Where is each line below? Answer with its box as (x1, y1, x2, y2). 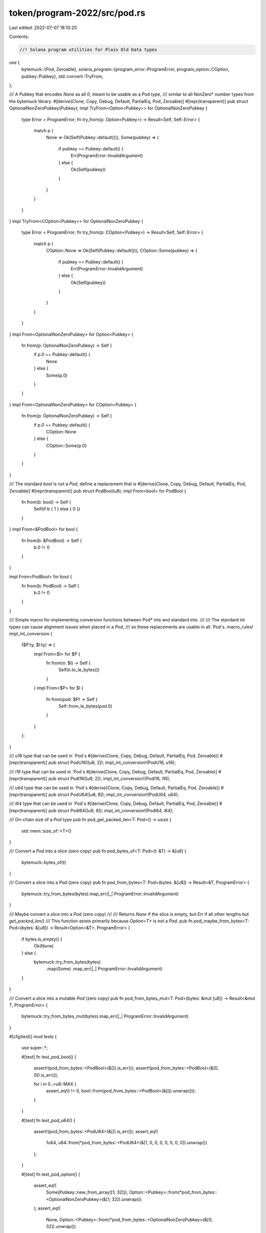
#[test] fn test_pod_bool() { (21, 1053, 76, 1060)
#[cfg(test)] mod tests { (9, 1034, 57, 1040)
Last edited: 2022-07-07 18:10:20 (9, 25, 77, 31)
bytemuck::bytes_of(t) (21, 859, 66, 865)
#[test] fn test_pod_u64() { (21, 1117, 76, 1123)
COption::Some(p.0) (46, 442, 87, 448)
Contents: (9, 34, 29, 39)
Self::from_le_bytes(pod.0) (58, 703, 113, 709)
